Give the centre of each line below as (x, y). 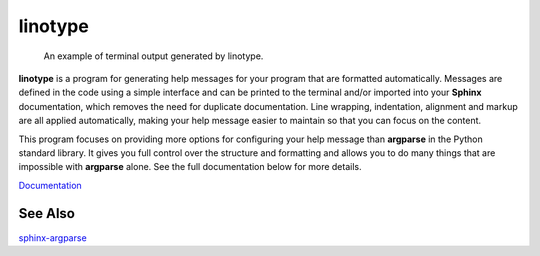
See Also (46, 213)
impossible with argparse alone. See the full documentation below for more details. (190, 167)
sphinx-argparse (52, 237)
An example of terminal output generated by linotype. (153, 56)
